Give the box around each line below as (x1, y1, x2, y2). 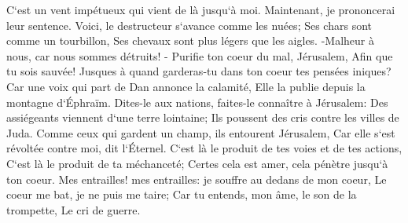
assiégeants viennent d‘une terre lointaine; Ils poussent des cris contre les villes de (6, 109, 399, 126)
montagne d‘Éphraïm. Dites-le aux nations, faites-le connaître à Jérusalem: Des (6, 93, 388, 110)
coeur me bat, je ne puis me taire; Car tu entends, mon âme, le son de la (6, 186, 357, 203)
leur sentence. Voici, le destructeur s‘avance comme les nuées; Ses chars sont (6, 16, 372, 33)
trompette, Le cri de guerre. (6, 201, 141, 218)
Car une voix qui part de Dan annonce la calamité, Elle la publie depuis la (6, 78, 366, 94)
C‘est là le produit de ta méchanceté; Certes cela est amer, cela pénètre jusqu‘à (6, 155, 388, 171)
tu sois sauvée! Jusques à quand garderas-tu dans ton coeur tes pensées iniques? (6, 63, 391, 79)
